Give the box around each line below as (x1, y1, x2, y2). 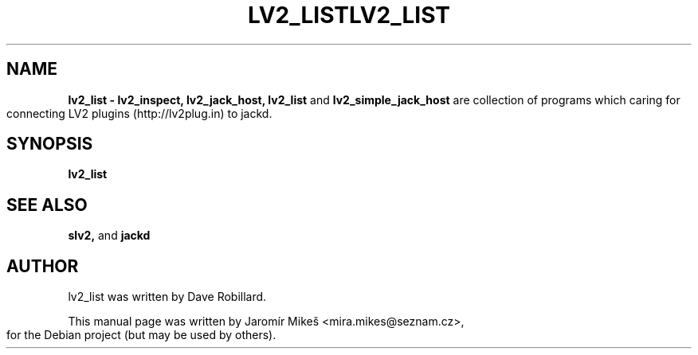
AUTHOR (6, 256, 79, 276)
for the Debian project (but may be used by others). (6, 328, 276, 342)
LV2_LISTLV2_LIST (248, 2, 450, 29)
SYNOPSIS (6, 134, 93, 154)
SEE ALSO (6, 194, 88, 215)
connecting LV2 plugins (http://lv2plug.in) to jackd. (6, 106, 273, 120)
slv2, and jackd (68, 228, 151, 243)
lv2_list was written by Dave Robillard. (68, 290, 267, 304)
